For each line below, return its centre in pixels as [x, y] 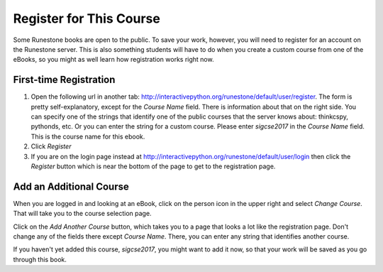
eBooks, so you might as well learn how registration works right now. [113, 60]
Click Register [51, 146]
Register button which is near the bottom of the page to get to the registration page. [153, 166]
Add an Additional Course [71, 186]
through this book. [40, 259]
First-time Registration [64, 80]
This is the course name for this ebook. [88, 136]
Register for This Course [87, 18]
